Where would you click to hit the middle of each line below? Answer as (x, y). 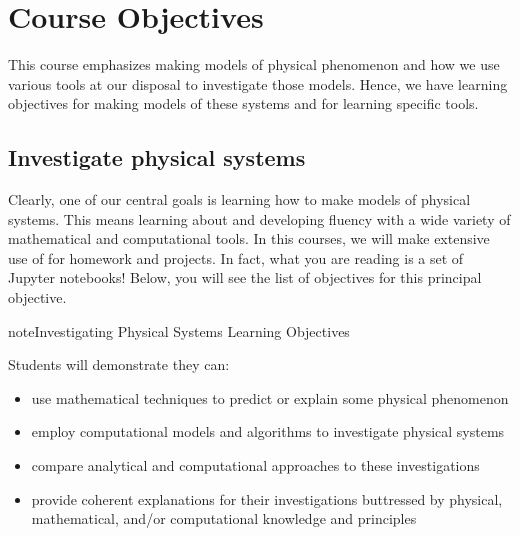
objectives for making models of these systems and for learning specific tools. (243, 103)
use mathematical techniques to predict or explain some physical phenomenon (270, 397)
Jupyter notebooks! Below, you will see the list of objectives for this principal (245, 277)
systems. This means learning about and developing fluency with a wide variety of (259, 218)
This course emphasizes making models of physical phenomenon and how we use (254, 64)
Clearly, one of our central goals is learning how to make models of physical (239, 199)
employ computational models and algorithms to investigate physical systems (268, 431)
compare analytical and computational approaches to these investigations (255, 465)
